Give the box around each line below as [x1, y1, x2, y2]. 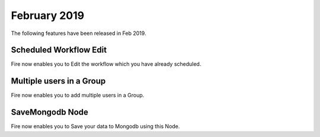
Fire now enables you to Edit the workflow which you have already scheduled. [11, 60, 201, 68]
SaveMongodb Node [11, 107, 89, 117]
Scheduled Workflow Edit [11, 45, 107, 55]
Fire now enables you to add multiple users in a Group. [11, 92, 145, 99]
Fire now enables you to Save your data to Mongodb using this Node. [11, 123, 180, 130]
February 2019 [11, 9, 85, 22]
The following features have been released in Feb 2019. [11, 30, 146, 37]
